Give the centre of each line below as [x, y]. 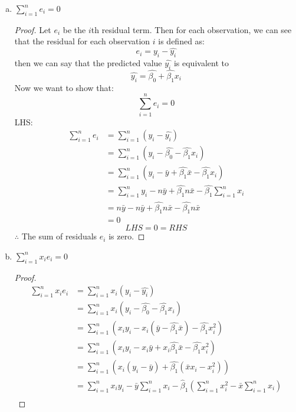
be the [74, 29]
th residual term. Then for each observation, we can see [191, 29]
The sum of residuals [59, 236]
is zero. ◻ [127, 236]
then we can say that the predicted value [88, 63]
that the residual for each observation [82, 41]
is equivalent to [201, 63]
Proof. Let [33, 29]
